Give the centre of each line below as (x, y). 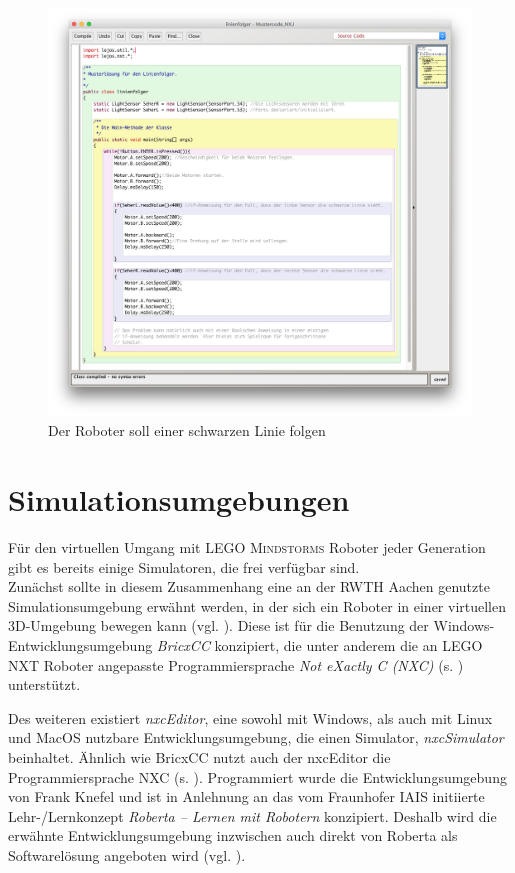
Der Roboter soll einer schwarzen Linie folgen (187, 430)
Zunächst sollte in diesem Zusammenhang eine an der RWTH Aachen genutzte (249, 586)
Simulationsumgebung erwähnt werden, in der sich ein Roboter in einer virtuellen (257, 605)
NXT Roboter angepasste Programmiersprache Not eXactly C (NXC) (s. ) (236, 664)
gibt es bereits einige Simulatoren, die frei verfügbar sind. (184, 566)
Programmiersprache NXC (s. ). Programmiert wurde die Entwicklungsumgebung (257, 776)
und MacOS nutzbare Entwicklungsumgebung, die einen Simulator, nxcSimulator (256, 737)
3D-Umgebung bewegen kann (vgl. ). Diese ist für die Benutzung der (218, 625)
